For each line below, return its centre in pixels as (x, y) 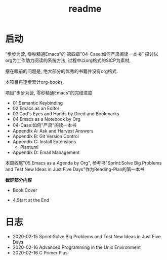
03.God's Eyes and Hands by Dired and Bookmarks (66, 113)
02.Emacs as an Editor (36, 108)
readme (85, 9)
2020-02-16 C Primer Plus (40, 252)
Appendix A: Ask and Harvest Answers (53, 131)
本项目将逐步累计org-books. (35, 82)
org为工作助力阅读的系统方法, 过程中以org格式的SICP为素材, (68, 60)
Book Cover (25, 190)
